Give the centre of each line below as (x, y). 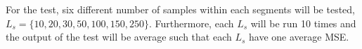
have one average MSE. (299, 37)
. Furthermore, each (192, 23)
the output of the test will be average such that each (119, 37)
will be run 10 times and (303, 23)
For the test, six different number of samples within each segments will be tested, (181, 9)
